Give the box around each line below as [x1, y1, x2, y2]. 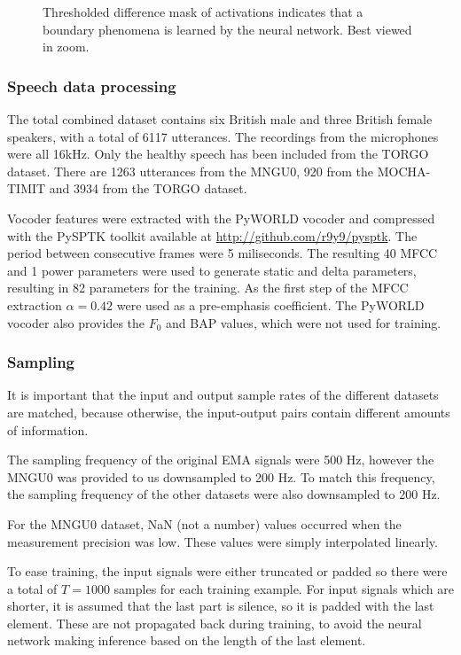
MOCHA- [377, 161, 431, 180]
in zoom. [43, 37, 90, 56]
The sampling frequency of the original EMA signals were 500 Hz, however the [7, 450, 434, 469]
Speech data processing [7, 74, 176, 97]
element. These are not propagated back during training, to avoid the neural [7, 613, 422, 632]
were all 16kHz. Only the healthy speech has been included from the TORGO [7, 144, 429, 163]
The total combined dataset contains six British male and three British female [7, 110, 433, 128]
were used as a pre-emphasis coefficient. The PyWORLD [116, 295, 425, 314]
